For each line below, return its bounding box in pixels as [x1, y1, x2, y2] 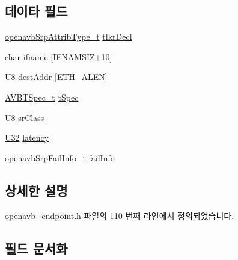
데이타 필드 [5, 2, 68, 20]
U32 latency [5, 131, 49, 144]
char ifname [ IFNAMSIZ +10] [5, 50, 112, 63]
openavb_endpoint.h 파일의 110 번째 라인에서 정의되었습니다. [5, 209, 234, 221]
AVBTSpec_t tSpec [5, 90, 79, 103]
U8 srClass [5, 111, 44, 123]
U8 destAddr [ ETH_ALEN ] [5, 70, 108, 83]
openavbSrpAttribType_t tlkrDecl [5, 30, 132, 43]
